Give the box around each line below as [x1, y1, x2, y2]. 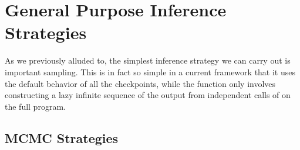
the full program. [5, 100, 66, 112]
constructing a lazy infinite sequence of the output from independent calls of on [5, 89, 291, 101]
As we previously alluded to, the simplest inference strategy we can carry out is [5, 54, 291, 67]
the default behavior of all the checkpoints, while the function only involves [5, 77, 276, 89]
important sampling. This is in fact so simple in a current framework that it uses [5, 65, 295, 78]
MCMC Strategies [5, 128, 119, 146]
